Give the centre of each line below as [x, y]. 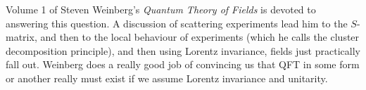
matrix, [21, 37]
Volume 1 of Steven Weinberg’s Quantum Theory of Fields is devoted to [161, 9]
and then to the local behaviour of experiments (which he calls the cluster [200, 37]
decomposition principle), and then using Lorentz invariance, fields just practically [183, 50]
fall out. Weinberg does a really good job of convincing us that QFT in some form [183, 64]
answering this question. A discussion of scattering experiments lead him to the [177, 23]
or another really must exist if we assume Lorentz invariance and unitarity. [167, 78]
